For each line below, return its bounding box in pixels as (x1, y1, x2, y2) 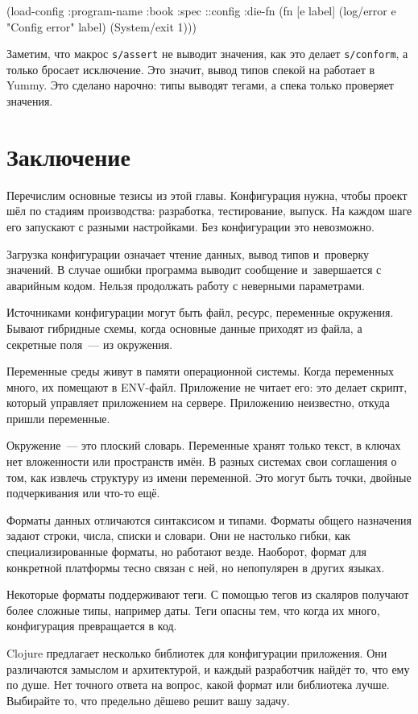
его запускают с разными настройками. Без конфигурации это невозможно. (6, 218, 375, 235)
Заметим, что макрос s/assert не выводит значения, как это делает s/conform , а (6, 45, 408, 62)
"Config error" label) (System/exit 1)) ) (6, 18, 197, 35)
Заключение (6, 139, 130, 172)
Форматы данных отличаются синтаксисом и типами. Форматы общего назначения (6, 511, 412, 528)
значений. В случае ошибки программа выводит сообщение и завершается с (6, 261, 382, 278)
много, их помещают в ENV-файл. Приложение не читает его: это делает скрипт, (6, 378, 408, 395)
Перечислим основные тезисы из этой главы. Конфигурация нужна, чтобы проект (6, 186, 408, 203)
